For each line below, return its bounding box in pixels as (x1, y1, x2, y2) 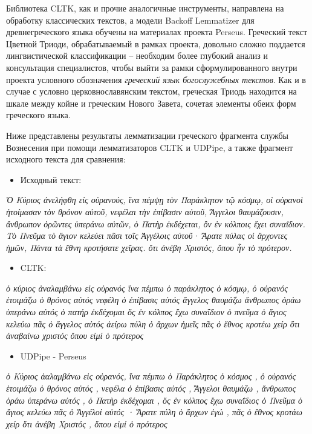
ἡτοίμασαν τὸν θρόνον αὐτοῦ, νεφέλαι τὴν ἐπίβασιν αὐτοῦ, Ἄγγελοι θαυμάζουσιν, (6, 205, 284, 218)
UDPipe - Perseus (20, 349, 86, 362)
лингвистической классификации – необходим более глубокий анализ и (6, 49, 268, 62)
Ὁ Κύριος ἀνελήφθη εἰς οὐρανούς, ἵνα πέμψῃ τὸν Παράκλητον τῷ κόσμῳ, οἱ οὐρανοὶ (6, 193, 303, 206)
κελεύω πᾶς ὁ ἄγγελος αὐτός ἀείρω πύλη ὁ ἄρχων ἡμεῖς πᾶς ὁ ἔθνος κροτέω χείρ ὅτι (6, 317, 300, 330)
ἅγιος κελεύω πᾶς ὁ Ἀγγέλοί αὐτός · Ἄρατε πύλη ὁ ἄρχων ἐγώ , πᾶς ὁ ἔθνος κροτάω (6, 406, 302, 418)
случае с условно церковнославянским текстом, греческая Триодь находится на (6, 85, 297, 98)
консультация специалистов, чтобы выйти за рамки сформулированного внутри (6, 61, 297, 73)
